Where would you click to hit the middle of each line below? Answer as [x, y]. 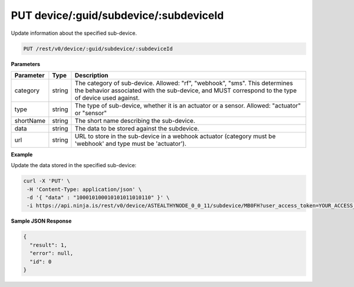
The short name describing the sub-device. [135, 120]
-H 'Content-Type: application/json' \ [84, 189]
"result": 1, [48, 245]
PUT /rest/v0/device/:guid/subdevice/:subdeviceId [98, 48]
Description [91, 75]
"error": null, [52, 253]
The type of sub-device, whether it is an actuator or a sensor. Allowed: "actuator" [188, 105]
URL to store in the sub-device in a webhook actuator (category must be [175, 136]
